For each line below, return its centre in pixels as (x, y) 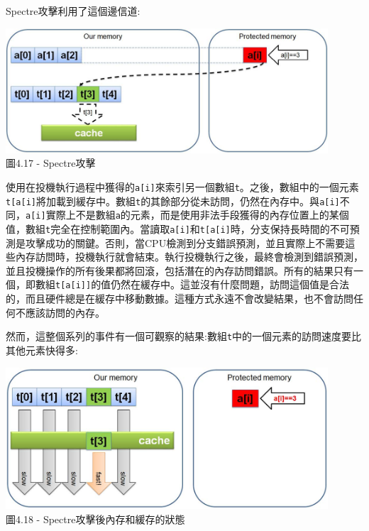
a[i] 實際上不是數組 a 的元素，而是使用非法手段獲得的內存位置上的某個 (187, 215)
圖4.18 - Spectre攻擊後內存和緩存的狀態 (95, 519)
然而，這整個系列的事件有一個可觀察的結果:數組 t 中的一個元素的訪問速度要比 (184, 336)
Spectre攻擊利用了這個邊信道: (73, 11)
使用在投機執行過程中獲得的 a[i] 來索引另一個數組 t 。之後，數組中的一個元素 (182, 187)
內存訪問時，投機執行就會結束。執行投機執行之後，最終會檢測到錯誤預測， (189, 257)
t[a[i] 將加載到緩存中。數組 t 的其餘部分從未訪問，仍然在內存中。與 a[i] (173, 201)
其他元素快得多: (42, 350)
